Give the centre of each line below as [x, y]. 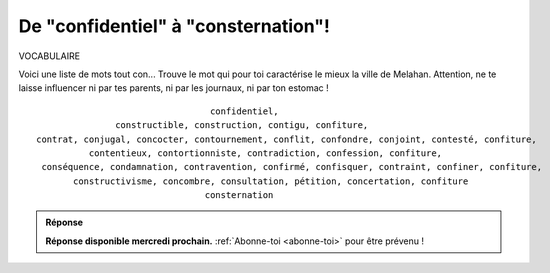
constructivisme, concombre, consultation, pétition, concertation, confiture [271, 181]
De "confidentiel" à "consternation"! [174, 26]
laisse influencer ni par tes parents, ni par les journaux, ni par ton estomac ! [173, 88]
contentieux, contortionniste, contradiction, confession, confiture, [265, 153]
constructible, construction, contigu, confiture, [242, 125]
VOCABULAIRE [49, 56]
